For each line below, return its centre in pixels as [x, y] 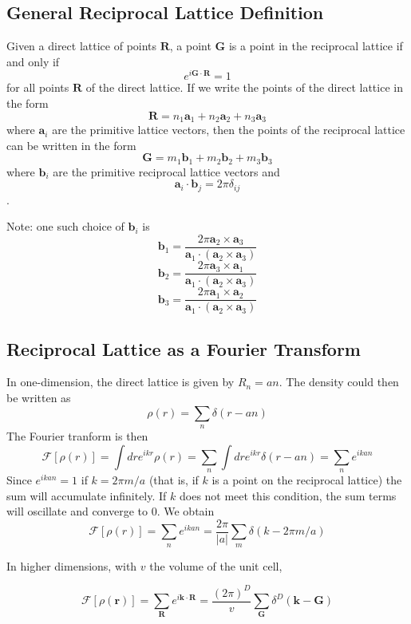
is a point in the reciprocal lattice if [316, 46]
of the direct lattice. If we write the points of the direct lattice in [244, 87]
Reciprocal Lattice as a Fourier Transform [184, 348]
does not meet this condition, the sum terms [288, 495]
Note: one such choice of [65, 226]
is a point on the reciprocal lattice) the [307, 479]
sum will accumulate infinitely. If [87, 495]
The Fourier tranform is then [77, 435]
